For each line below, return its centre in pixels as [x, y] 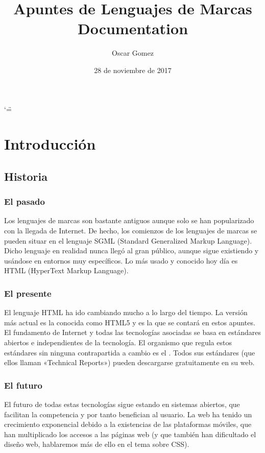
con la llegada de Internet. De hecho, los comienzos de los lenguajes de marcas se [131, 231]
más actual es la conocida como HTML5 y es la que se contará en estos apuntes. [130, 322]
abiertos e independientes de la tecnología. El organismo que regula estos [118, 342]
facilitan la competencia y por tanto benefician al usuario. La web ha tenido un [128, 414]
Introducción [50, 144]
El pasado [25, 201]
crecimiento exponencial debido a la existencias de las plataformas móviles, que [128, 424]
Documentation [133, 28]
